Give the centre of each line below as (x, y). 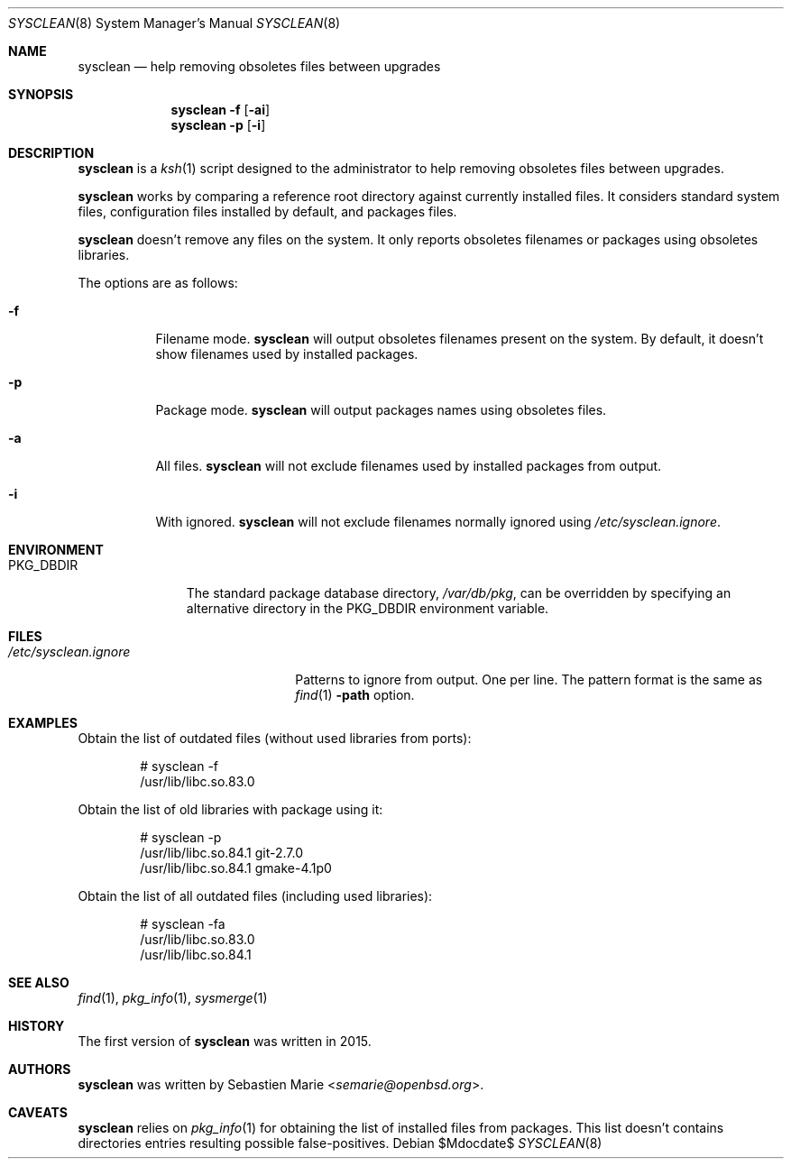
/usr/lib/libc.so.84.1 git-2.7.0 (222, 853)
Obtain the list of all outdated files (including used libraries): (255, 896)
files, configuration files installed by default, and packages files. (267, 211)
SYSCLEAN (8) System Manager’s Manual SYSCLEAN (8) (175, 23)
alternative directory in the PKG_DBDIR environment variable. (368, 608)
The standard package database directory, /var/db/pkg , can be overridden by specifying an (459, 593)
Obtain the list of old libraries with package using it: (230, 809)
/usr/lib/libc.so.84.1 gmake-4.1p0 (236, 868)
